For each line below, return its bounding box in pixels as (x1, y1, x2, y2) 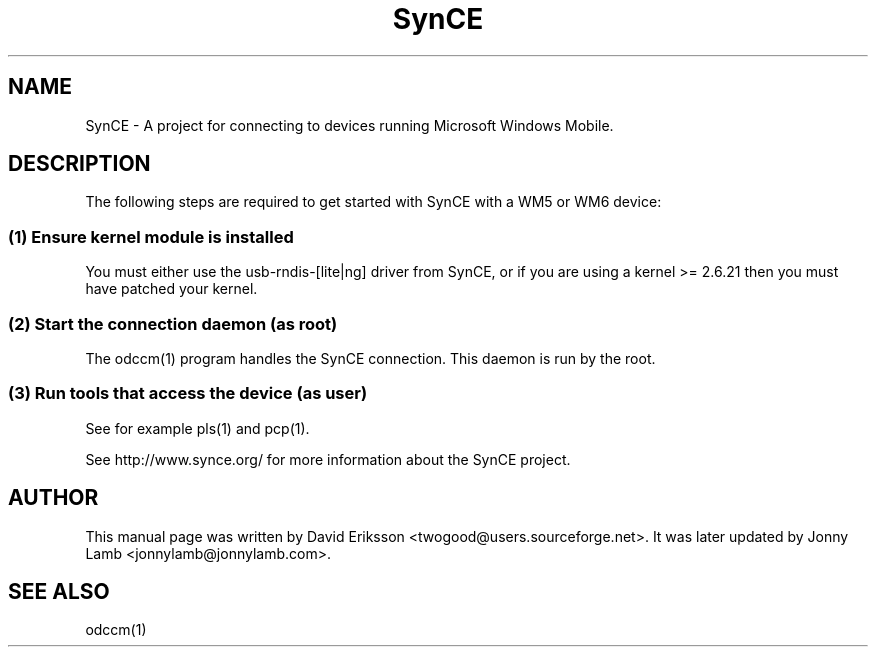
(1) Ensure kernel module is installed (8, 226, 294, 247)
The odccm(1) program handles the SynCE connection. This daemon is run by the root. (85, 349, 656, 367)
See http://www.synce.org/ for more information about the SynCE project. (85, 450, 571, 468)
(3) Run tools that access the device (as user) (8, 383, 368, 404)
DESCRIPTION (8, 151, 151, 177)
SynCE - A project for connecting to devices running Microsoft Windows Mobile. (85, 116, 614, 134)
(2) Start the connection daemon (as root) (8, 313, 338, 334)
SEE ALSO (8, 578, 110, 604)
